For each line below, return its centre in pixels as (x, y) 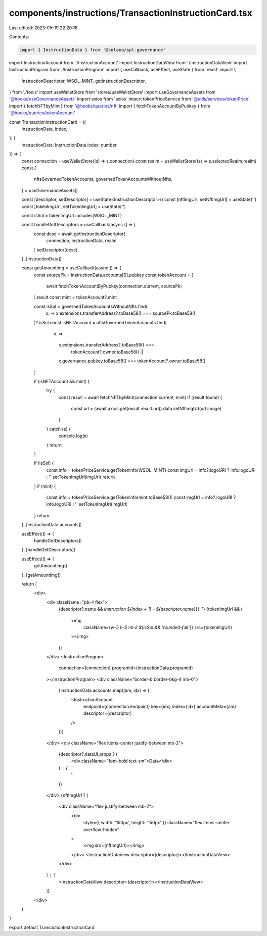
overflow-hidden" (101, 830)
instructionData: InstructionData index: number (69, 145)
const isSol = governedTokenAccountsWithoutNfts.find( (91, 306)
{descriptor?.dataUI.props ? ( (88, 754)
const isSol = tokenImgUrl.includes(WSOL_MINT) (72, 215)
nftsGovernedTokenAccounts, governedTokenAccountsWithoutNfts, (103, 179)
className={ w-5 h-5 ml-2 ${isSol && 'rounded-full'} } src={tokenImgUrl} (158, 627)
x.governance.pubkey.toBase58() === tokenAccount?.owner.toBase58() (132, 361)
